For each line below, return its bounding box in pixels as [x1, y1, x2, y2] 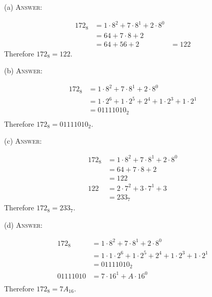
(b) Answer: [4, 65, 43, 76]
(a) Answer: [4, 2, 42, 12]
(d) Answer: [4, 219, 43, 230]
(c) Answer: [4, 135, 42, 146]
